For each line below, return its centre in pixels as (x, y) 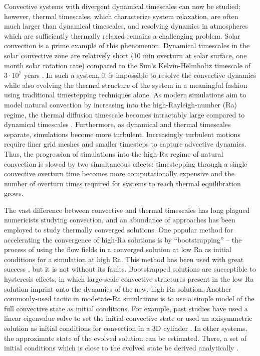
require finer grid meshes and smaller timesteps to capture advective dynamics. (125, 144)
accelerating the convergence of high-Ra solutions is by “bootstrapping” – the (123, 239)
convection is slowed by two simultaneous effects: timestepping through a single (126, 163)
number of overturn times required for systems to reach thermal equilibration (122, 183)
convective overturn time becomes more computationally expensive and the (119, 173)
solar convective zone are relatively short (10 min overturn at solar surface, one (125, 55)
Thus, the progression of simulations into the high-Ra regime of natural (114, 153)
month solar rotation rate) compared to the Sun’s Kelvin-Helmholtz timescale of (127, 65)
